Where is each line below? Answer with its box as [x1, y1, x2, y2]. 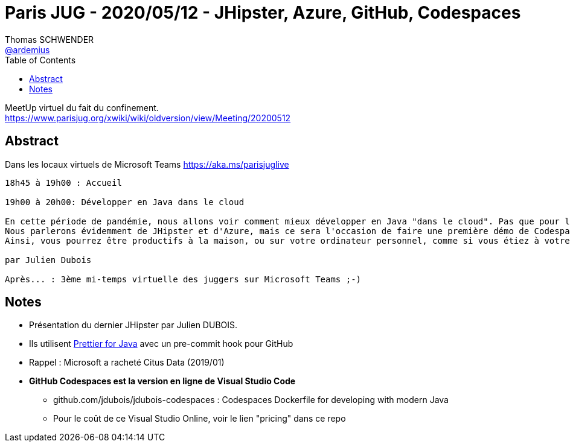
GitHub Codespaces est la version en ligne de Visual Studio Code [29, 376, 296, 387]
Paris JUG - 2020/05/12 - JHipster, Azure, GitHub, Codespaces [5, 2, 521, 23]
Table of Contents [5, 54, 76, 65]
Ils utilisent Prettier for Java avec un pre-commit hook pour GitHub [29, 338, 293, 349]
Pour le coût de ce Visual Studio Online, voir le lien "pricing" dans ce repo [53, 413, 346, 424]
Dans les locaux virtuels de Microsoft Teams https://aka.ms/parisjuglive [5, 159, 289, 170]
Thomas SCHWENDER [5, 34, 94, 45]
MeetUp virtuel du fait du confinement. [5, 102, 159, 113]
